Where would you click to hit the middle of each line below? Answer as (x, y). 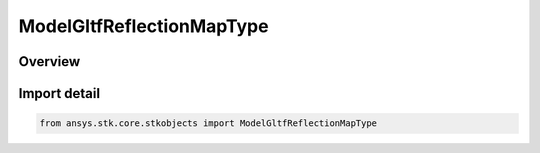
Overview (49, 61)
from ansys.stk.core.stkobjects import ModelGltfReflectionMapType (208, 123)
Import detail (59, 93)
